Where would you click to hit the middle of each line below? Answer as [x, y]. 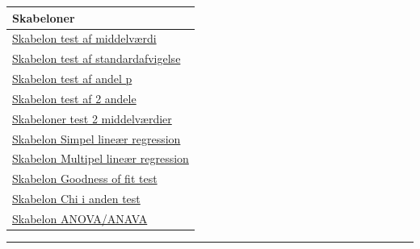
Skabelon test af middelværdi [84, 38]
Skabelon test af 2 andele [74, 98]
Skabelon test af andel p [72, 79]
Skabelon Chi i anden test [76, 199]
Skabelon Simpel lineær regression [97, 138]
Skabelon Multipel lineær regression [101, 158]
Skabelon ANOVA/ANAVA [80, 218]
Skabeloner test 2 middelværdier [92, 118]
